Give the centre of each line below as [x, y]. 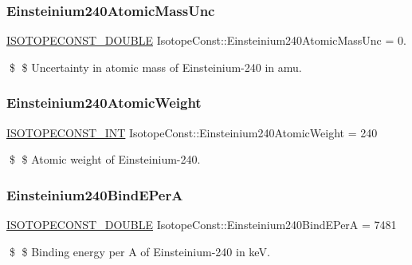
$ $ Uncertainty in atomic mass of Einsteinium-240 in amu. [155, 67]
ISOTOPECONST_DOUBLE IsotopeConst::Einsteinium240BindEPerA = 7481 [202, 225]
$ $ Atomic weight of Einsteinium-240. [105, 159]
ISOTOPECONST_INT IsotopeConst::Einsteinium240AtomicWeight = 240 [192, 132]
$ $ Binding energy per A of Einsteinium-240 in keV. [139, 251]
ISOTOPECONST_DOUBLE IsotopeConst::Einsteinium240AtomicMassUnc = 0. [206, 40]
